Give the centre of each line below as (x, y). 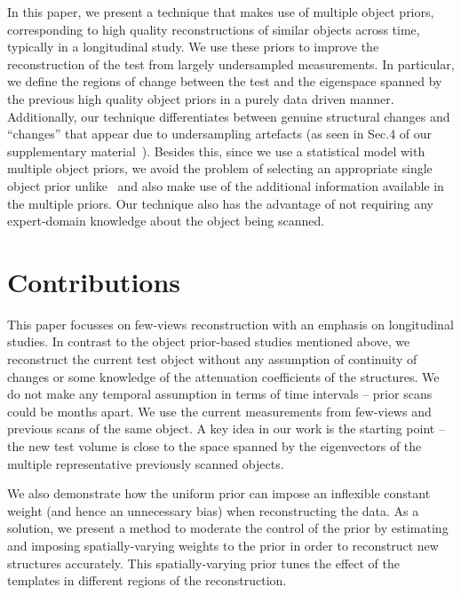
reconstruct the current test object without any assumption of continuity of (212, 359)
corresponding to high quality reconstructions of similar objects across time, (214, 29)
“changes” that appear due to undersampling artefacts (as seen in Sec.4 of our (220, 134)
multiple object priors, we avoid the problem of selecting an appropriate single (220, 168)
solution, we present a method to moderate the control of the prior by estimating (228, 528)
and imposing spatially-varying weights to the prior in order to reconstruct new (223, 545)
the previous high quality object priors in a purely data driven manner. (201, 98)
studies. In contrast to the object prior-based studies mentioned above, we (209, 341)
